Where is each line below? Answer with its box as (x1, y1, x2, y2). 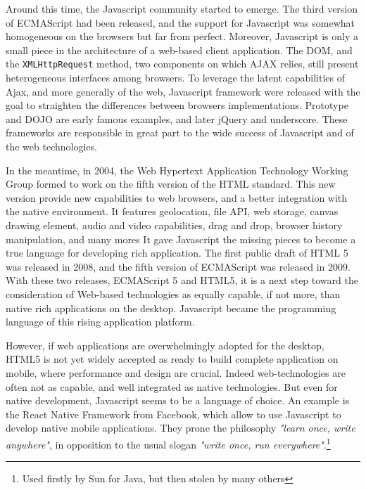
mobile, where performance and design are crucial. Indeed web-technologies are (6, 365, 346, 380)
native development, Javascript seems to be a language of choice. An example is (6, 393, 350, 408)
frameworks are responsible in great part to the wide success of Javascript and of (6, 125, 354, 140)
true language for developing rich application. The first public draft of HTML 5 (6, 245, 348, 260)
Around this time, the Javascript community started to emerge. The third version (6, 1, 358, 15)
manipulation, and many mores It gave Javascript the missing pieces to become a (6, 231, 356, 246)
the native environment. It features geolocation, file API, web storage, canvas (6, 204, 339, 219)
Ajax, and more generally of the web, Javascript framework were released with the (6, 84, 360, 98)
